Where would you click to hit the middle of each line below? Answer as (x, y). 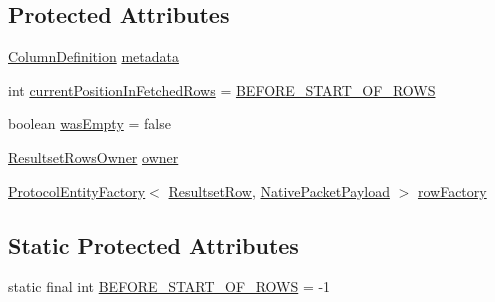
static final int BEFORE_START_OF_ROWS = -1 (169, 286)
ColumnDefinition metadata (93, 56)
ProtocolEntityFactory (77, 190)
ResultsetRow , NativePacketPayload (279, 190)
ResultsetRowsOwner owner (93, 156)
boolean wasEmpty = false (89, 123)
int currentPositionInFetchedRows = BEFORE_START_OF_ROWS (222, 89)
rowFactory (452, 190)
